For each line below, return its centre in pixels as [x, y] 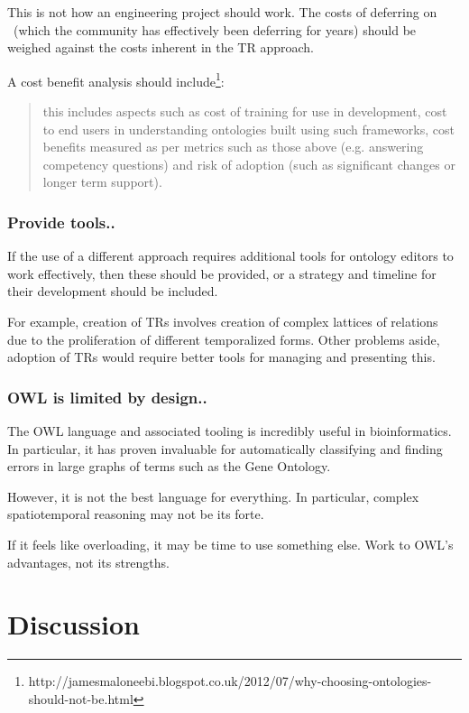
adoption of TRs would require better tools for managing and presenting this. [221, 357]
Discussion [74, 624]
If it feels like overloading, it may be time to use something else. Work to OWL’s [230, 544]
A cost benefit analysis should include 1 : [116, 79]
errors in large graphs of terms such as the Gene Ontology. [169, 466]
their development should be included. [113, 291]
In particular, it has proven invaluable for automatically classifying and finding [225, 448]
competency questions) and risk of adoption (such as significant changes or [249, 164]
